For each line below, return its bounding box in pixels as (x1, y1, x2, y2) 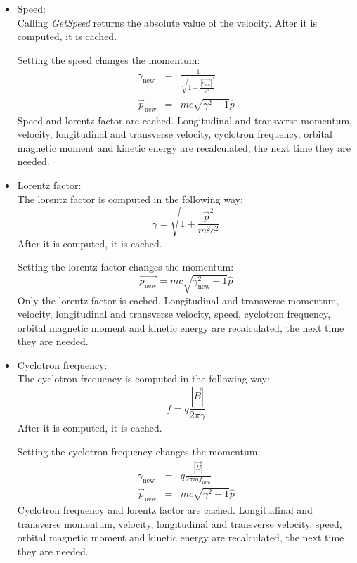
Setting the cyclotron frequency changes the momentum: (17, 444, 261, 458)
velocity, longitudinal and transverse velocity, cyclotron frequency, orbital (17, 127, 332, 141)
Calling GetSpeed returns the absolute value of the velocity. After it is (17, 15, 317, 30)
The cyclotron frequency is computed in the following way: (17, 371, 270, 386)
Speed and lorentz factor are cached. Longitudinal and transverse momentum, (17, 112, 352, 127)
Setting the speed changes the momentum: (17, 52, 200, 67)
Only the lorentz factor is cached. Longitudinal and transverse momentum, (17, 292, 339, 307)
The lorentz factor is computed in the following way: (17, 191, 243, 206)
